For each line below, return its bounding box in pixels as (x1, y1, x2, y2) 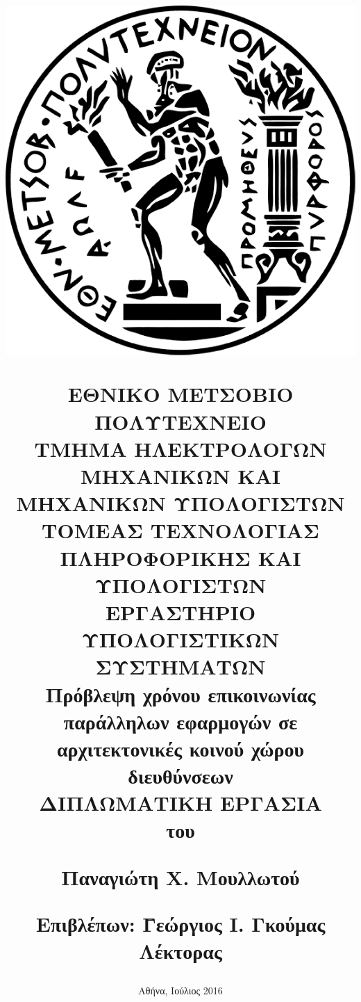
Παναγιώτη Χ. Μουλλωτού (61, 862, 300, 891)
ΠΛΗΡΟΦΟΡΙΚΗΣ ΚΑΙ (60, 543, 301, 572)
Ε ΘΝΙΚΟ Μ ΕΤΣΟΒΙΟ (67, 380, 294, 408)
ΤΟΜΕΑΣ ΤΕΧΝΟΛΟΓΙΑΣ (42, 516, 319, 544)
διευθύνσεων (128, 761, 233, 790)
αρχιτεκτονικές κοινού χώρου (56, 734, 305, 762)
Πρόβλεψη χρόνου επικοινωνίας (45, 679, 316, 708)
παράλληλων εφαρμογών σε (63, 706, 298, 735)
